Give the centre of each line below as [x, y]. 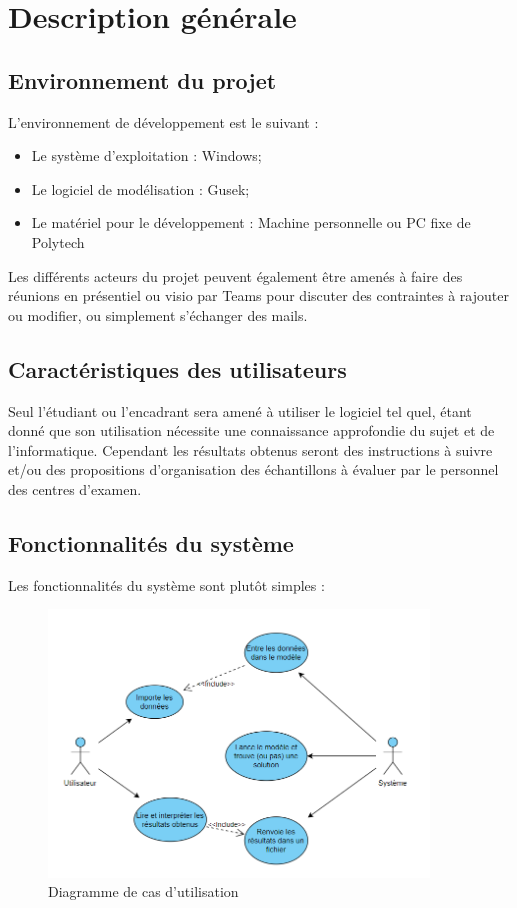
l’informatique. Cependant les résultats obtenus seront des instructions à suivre [250, 449]
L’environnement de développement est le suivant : [163, 121]
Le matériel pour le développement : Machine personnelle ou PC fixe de [251, 222]
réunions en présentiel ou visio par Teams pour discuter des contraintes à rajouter [258, 295]
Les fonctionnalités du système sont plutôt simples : [166, 584]
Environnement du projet [142, 79]
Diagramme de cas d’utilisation [143, 891]
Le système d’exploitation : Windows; [146, 155]
